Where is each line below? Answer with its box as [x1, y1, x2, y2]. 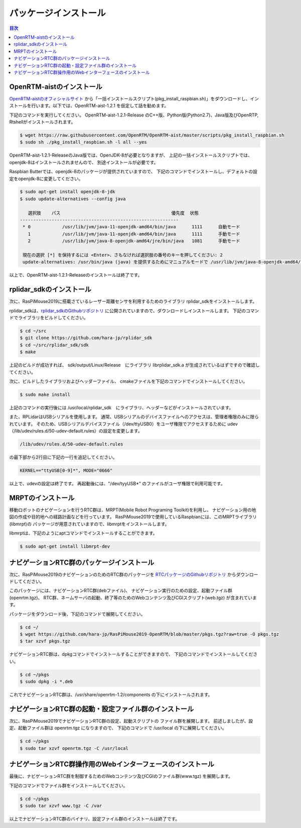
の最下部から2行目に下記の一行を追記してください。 [9, 454, 117, 460]
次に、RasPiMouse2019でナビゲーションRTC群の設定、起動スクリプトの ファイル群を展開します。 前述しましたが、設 [9, 718, 253, 724]
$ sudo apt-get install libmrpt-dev [20, 543, 110, 549]
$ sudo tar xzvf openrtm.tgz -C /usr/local [20, 745, 129, 751]
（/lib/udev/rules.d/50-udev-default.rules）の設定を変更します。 [9, 428, 142, 434]
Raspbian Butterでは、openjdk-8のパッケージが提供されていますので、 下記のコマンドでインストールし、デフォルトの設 [9, 169, 258, 175]
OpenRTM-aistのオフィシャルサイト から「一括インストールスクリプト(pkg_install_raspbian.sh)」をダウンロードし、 [9, 95, 250, 101]
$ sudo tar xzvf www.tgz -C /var [20, 803, 102, 809]
